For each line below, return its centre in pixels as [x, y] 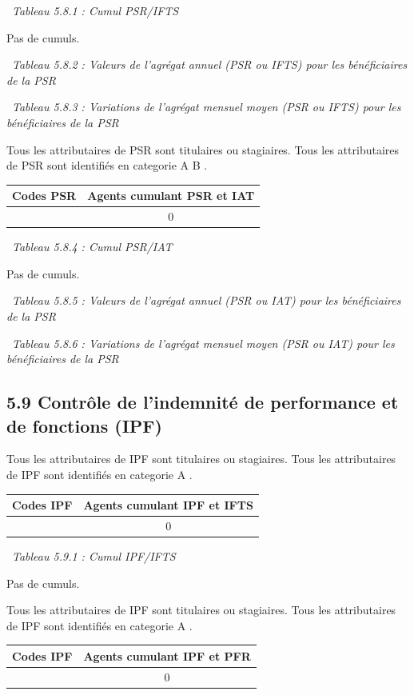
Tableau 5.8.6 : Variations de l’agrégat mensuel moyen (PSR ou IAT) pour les [203, 343]
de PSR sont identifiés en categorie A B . [107, 165]
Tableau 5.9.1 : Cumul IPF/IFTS [94, 555]
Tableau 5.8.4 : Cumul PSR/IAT [92, 247]
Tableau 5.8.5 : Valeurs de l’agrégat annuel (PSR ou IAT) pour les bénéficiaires [207, 300]
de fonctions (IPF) [84, 425]
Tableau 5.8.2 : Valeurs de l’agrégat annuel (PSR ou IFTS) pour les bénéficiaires [210, 64]
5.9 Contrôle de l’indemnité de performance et [203, 402]
